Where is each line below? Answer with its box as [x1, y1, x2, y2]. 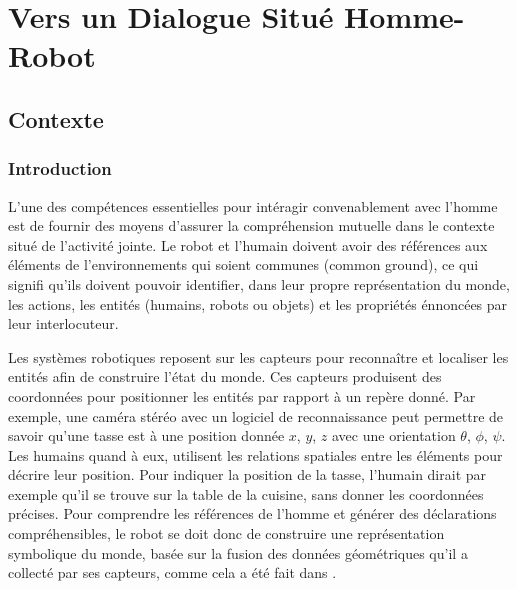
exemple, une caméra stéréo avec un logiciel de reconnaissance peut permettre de [8, 405, 504, 426]
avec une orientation [331, 425, 456, 446]
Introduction [8, 156, 112, 181]
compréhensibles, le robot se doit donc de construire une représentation [8, 523, 445, 544]
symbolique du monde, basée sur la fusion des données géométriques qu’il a [8, 542, 468, 563]
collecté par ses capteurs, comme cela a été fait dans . [8, 562, 337, 583]
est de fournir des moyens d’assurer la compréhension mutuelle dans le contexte [8, 215, 495, 236]
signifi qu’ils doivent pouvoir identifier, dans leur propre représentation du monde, [8, 273, 510, 294]
